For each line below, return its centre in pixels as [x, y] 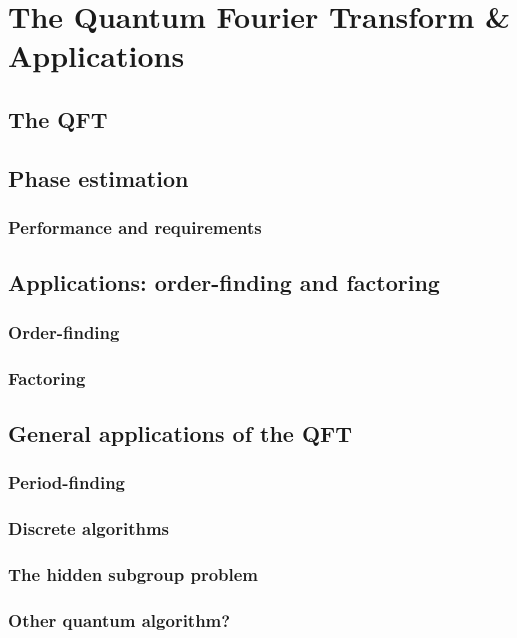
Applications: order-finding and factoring [224, 282]
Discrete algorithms [89, 527]
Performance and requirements [135, 227]
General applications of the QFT [180, 432]
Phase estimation [98, 177]
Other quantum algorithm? [119, 619]
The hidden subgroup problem [133, 573]
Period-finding [67, 482]
